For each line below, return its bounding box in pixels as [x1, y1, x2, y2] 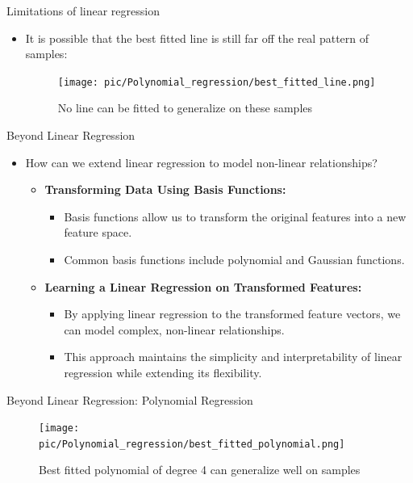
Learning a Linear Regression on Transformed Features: [44, 278, 362, 295]
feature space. [64, 224, 132, 241]
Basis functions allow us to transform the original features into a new [64, 208, 407, 225]
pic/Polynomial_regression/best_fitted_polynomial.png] [39, 438, 345, 450]
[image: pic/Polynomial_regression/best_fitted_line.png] [57, 76, 376, 88]
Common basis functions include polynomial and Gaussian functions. [64, 251, 405, 267]
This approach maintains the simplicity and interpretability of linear [64, 348, 403, 365]
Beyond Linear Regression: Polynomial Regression [6, 391, 253, 408]
